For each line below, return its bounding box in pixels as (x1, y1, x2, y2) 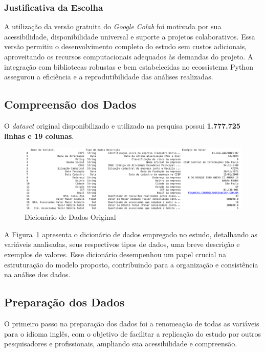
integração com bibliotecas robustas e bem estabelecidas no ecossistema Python (4, 61, 253, 72)
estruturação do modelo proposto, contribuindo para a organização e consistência (4, 259, 258, 270)
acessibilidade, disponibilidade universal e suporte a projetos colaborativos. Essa (4, 31, 255, 42)
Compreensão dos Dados (4, 96, 137, 112)
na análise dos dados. (4, 269, 71, 280)
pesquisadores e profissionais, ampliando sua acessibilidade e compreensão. (4, 338, 237, 349)
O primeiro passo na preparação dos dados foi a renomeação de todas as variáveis (4, 318, 259, 329)
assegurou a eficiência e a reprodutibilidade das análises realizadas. (4, 71, 213, 82)
